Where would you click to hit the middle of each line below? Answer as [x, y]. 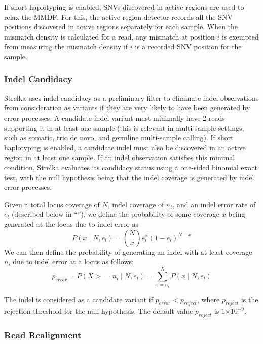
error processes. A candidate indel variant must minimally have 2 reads [115, 117]
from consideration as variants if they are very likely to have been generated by [127, 108]
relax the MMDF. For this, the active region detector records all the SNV [118, 16]
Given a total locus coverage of [52, 204]
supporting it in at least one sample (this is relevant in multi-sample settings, [124, 127]
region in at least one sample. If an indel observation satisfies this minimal [120, 157]
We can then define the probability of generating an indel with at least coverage [128, 252]
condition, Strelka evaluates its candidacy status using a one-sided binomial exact [131, 167]
